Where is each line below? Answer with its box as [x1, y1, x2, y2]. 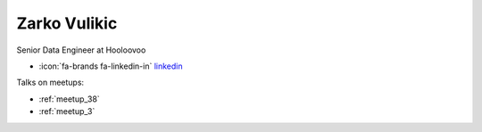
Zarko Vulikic [16, 13, 118, 33]
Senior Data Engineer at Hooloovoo [16, 45, 146, 55]
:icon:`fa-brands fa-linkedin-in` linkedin [38, 61, 183, 71]
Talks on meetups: [16, 77, 85, 88]
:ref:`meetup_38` [38, 94, 100, 104]
